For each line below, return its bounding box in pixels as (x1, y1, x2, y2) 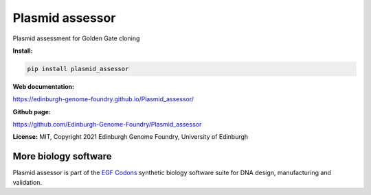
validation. (12, 178, 43, 186)
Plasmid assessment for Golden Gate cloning (12, 34, 140, 42)
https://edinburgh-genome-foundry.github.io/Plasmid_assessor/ (12, 95, 194, 103)
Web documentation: (12, 82, 75, 90)
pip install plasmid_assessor (27, 65, 129, 73)
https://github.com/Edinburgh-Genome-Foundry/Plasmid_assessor (12, 120, 202, 129)
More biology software (12, 151, 113, 162)
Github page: (12, 107, 51, 116)
